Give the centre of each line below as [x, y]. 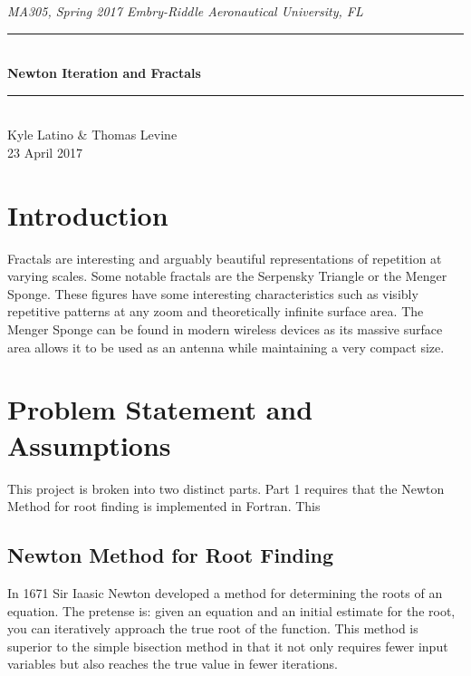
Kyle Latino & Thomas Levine [92, 135]
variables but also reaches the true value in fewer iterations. [173, 664]
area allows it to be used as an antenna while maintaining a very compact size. [226, 347]
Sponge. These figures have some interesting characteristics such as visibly [213, 293]
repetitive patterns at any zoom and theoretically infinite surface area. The [216, 311]
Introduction [88, 214]
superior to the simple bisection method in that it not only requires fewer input [228, 646]
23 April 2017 [45, 152]
